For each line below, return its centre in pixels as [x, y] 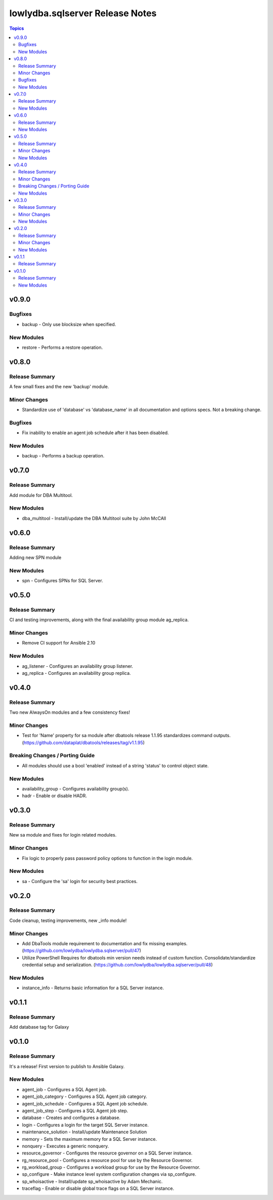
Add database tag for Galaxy [39, 1027]
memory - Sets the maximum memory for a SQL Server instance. [89, 1139]
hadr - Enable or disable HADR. [54, 796]
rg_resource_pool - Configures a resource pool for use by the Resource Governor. [107, 1160]
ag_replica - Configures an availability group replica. [76, 673]
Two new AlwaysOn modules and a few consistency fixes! [70, 712]
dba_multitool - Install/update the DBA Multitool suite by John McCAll [94, 518]
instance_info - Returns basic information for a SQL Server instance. [93, 988]
